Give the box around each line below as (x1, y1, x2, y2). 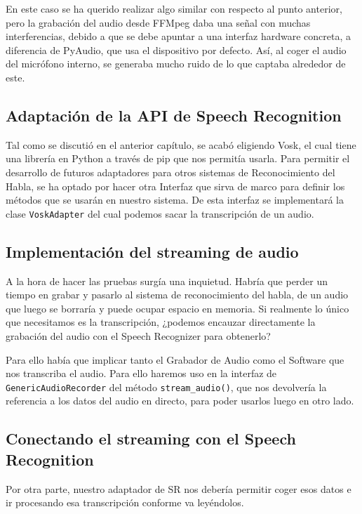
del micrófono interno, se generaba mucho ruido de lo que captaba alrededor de (6, 56, 346, 71)
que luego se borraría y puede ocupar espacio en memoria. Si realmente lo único (6, 301, 349, 315)
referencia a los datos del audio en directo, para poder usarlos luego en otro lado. (6, 393, 354, 408)
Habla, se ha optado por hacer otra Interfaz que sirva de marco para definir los (6, 178, 345, 193)
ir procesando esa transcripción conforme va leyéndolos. (6, 495, 244, 510)
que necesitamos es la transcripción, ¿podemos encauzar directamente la (6, 315, 316, 329)
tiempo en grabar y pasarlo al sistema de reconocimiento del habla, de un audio (6, 287, 349, 302)
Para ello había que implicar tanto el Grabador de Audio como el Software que (6, 352, 344, 367)
